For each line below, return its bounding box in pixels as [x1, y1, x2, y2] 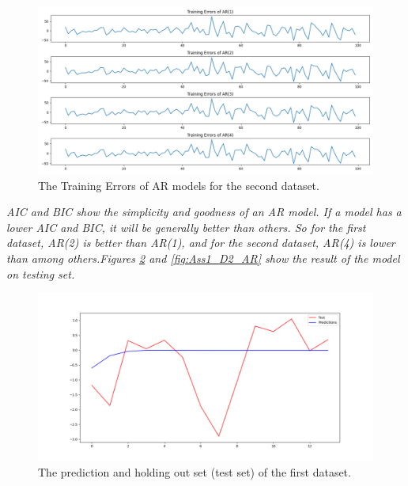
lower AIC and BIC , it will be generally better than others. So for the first [6, 218, 366, 235]
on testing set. [6, 265, 75, 282]
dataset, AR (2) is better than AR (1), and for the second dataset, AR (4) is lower [6, 234, 395, 251]
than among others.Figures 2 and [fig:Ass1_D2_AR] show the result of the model [6, 249, 400, 266]
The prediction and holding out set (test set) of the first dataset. [38, 463, 351, 480]
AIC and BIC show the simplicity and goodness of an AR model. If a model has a [6, 203, 402, 220]
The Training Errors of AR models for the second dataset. [38, 177, 319, 193]
